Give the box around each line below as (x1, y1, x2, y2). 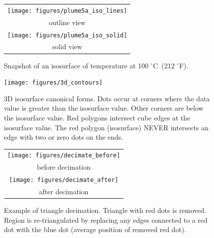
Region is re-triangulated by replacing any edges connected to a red (4, 214, 208, 225)
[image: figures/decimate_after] (9, 177, 119, 184)
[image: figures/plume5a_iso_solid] (7, 31, 127, 39)
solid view (52, 41, 82, 52)
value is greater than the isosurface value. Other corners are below (4, 103, 204, 113)
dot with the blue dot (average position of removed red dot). (4, 224, 186, 235)
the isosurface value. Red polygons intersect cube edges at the (4, 112, 190, 122)
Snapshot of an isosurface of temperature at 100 (4, 60, 149, 70)
